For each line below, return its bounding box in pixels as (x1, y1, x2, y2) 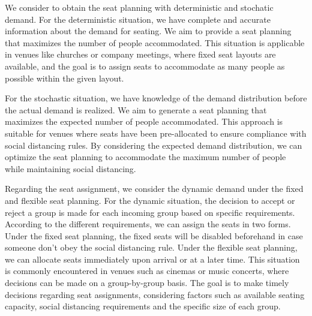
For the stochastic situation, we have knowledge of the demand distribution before (5, 92, 307, 104)
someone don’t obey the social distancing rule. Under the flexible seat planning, (5, 241, 298, 254)
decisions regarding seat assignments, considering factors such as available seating (5, 288, 305, 300)
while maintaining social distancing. (5, 162, 136, 174)
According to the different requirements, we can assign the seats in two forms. (5, 218, 291, 230)
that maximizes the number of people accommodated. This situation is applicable (5, 36, 305, 49)
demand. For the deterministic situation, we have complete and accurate (5, 13, 271, 25)
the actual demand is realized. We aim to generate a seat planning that (5, 103, 267, 116)
